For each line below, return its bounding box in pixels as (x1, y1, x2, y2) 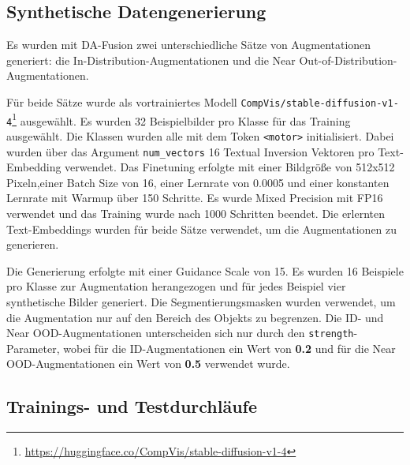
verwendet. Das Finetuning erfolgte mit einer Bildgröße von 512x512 (65, 159, 395, 175)
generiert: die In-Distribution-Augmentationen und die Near (6, 51, 296, 68)
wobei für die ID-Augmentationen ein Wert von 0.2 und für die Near (63, 339, 396, 356)
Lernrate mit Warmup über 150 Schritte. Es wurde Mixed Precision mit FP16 (6, 189, 383, 206)
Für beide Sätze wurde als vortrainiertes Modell (6, 93, 237, 110)
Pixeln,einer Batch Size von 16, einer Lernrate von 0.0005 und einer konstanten (6, 174, 389, 190)
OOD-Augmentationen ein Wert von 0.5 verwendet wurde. (6, 355, 290, 372)
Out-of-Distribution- (299, 51, 397, 68)
